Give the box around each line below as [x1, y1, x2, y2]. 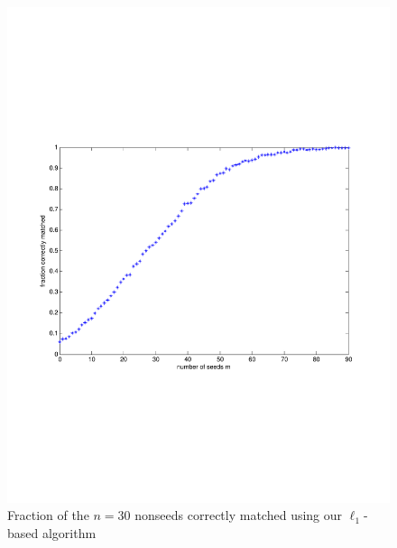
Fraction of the [7, 506, 89, 525]
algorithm [42, 524, 97, 543]
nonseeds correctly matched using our [134, 506, 343, 525]
